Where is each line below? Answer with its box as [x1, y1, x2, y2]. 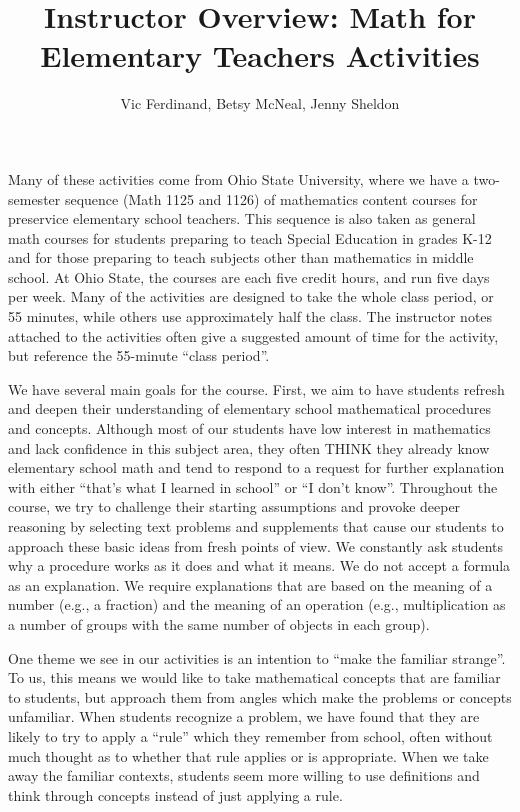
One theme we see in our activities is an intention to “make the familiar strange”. [8, 647, 506, 668]
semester [8, 188, 61, 209]
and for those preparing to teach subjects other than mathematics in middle [8, 247, 474, 268]
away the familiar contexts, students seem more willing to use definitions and [8, 765, 480, 786]
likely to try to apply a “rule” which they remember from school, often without [8, 725, 493, 746]
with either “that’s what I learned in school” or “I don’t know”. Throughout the [8, 476, 498, 497]
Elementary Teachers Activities [40, 35, 480, 76]
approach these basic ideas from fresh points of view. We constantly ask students [8, 535, 504, 556]
